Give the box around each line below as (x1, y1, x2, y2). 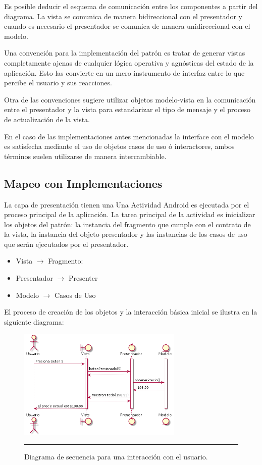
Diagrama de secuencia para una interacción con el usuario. (24, 451, 208, 462)
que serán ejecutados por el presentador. (4, 238, 129, 249)
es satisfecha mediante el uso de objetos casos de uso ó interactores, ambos (4, 141, 235, 151)
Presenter (68, 273, 98, 283)
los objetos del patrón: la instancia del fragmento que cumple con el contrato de (4, 219, 251, 229)
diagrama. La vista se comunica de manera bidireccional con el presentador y (4, 11, 242, 21)
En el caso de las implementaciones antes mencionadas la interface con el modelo (4, 131, 254, 141)
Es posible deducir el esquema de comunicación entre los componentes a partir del (4, 1, 258, 11)
